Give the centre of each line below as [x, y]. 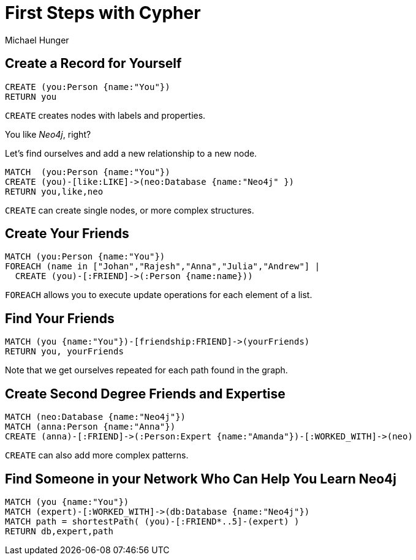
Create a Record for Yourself [93, 64]
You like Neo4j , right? [48, 134]
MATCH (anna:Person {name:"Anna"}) [90, 427]
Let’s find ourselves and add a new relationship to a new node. [131, 153]
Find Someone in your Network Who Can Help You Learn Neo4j [201, 479]
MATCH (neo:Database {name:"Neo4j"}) [96, 417]
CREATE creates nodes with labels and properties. [105, 115]
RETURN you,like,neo [54, 191]
